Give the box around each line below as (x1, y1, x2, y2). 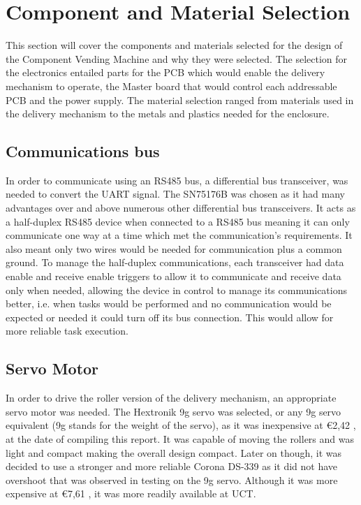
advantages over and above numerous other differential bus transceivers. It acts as (6, 200, 356, 215)
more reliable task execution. (6, 323, 128, 338)
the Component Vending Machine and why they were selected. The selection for (6, 51, 348, 66)
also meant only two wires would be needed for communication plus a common (6, 241, 342, 256)
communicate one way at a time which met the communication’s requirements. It (6, 228, 353, 242)
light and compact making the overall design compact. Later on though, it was (6, 445, 342, 460)
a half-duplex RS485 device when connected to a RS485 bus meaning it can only (6, 214, 350, 228)
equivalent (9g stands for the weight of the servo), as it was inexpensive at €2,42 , (6, 418, 356, 432)
